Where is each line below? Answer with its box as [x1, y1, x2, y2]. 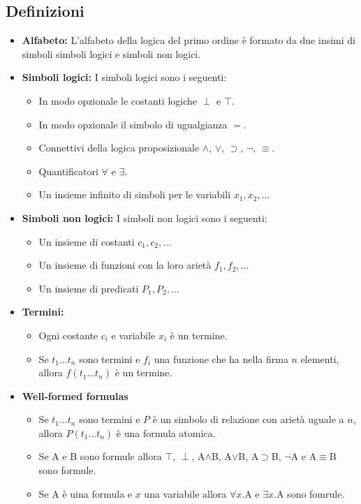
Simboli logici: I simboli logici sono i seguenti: [22, 70, 227, 84]
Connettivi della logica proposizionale [38, 140, 200, 155]
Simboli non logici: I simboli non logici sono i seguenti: [22, 210, 267, 225]
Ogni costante [38, 327, 98, 342]
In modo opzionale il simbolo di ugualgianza [38, 117, 228, 131]
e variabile [111, 327, 156, 342]
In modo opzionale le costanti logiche [38, 93, 197, 108]
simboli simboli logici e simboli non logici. [22, 46, 201, 61]
